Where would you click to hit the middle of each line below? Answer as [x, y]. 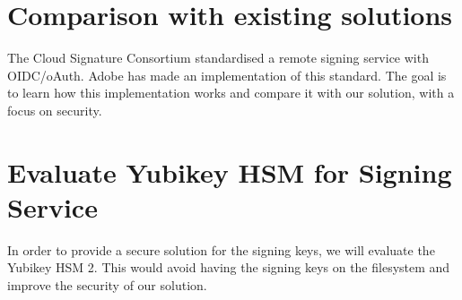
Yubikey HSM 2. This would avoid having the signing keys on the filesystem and [229, 267]
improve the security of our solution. [107, 285]
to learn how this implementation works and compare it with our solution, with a [231, 93]
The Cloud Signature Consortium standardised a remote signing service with [218, 58]
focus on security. [55, 110]
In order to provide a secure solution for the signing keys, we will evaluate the [221, 249]
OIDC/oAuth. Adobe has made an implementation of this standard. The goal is [227, 75]
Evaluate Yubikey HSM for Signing [230, 171]
